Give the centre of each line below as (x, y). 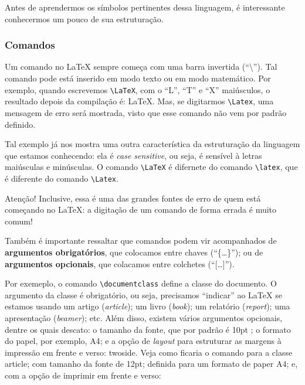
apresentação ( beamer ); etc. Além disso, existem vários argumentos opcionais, (144, 318)
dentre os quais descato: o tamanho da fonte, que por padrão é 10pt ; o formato (148, 329)
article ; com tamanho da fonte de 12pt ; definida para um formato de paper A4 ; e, (151, 364)
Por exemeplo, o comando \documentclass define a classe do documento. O (141, 283)
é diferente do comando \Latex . (62, 178)
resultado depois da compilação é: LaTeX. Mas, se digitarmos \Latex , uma (139, 101)
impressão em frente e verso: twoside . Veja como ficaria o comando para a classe (149, 352)
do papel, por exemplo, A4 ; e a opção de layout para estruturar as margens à (143, 341)
